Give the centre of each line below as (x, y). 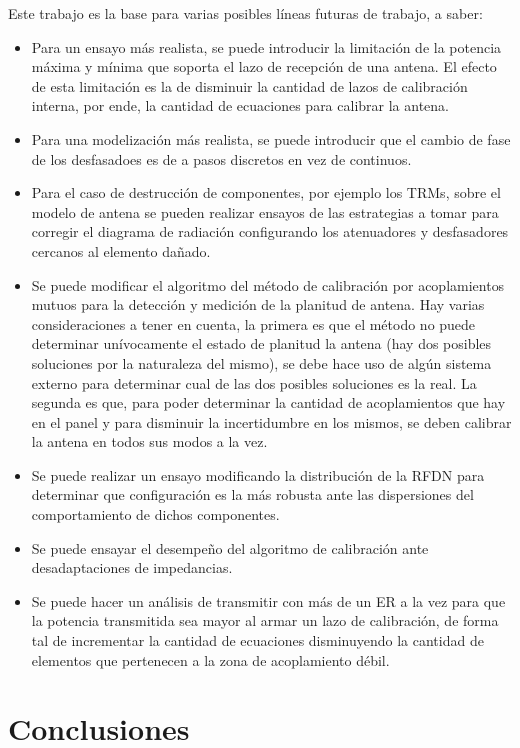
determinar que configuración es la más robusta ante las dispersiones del (252, 494)
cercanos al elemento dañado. (121, 250)
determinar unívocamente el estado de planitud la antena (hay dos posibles (261, 343)
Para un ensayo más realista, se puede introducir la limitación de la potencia (266, 46)
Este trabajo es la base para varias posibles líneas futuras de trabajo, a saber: (245, 13)
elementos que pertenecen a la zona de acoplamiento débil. (210, 659)
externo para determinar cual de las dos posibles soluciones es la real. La (254, 382)
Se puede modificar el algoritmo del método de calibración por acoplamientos (268, 284)
